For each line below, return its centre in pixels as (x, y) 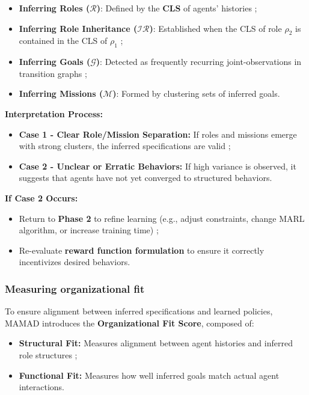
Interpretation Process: (54, 113)
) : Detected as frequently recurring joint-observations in (199, 62)
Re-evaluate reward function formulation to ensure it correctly (142, 250)
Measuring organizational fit (75, 288)
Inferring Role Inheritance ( (78, 28)
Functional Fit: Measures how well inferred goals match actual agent (149, 375)
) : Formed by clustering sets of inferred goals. (196, 93)
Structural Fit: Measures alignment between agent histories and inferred (156, 343)
